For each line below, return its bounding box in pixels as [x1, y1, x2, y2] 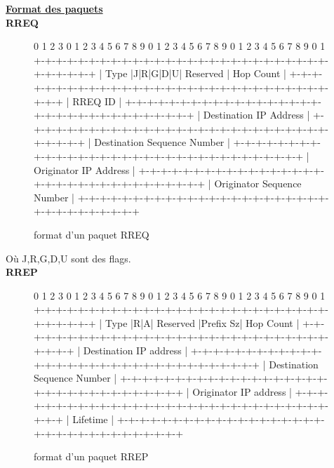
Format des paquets [6, 1, 103, 15]
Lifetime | [72, 412, 114, 427]
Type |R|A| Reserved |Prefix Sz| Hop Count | [105, 315, 300, 330]
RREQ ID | [72, 93, 122, 108]
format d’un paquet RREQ [34, 227, 149, 241]
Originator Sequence [214, 176, 302, 191]
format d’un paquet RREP [34, 449, 149, 464]
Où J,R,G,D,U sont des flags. [6, 250, 131, 265]
